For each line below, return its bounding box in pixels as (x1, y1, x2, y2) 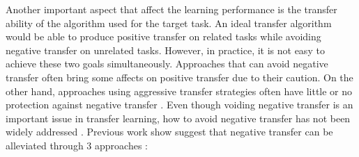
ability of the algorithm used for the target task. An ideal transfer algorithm (6, 15, 332, 30)
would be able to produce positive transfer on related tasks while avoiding (6, 29, 321, 44)
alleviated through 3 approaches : (6, 138, 148, 152)
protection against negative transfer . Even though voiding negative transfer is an (6, 97, 353, 112)
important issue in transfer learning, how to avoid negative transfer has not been (6, 110, 351, 125)
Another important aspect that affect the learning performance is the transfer (6, 2, 337, 16)
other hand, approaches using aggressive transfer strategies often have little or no (6, 83, 353, 98)
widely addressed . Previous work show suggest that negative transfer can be (6, 124, 333, 139)
